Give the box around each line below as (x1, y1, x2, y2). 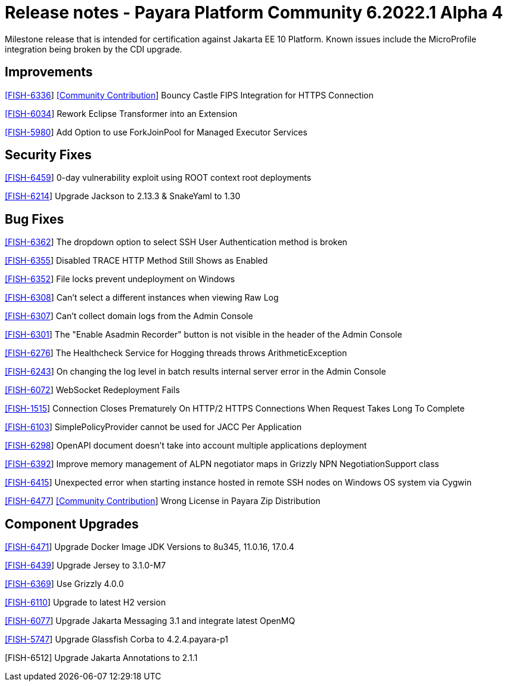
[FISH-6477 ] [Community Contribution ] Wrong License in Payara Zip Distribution (5, 496, 321, 506)
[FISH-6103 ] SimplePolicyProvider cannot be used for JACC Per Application (5, 422, 302, 432)
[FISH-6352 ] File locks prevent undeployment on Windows (5, 274, 235, 285)
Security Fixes (5, 147, 92, 163)
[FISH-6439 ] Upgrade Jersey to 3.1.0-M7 (5, 560, 166, 571)
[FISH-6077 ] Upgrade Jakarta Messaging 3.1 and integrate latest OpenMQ (5, 616, 296, 626)
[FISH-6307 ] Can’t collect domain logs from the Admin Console (5, 311, 253, 322)
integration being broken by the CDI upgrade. (5, 44, 182, 54)
